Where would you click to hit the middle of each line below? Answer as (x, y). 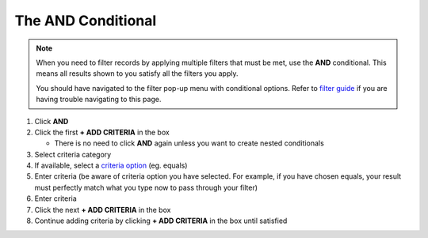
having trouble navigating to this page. (99, 100)
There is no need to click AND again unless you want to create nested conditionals (189, 143)
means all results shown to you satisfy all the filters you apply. (137, 74)
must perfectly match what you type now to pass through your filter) (146, 187)
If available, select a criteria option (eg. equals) (111, 165)
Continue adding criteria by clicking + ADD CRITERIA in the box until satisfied (161, 221)
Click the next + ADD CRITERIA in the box (103, 210)
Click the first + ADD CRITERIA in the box (102, 132)
